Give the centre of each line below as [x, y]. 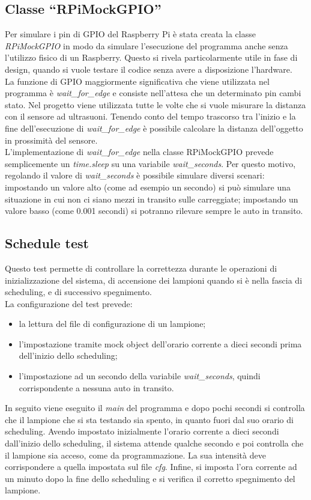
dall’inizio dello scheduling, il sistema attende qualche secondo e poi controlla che [154, 443]
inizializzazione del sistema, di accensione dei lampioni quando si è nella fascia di [154, 280]
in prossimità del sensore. [51, 140]
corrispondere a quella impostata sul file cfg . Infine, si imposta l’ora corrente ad [151, 467]
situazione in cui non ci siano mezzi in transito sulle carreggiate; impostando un [152, 199]
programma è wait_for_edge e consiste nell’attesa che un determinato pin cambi [153, 93]
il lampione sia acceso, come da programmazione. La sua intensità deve [135, 455]
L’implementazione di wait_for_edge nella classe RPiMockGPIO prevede [139, 152]
